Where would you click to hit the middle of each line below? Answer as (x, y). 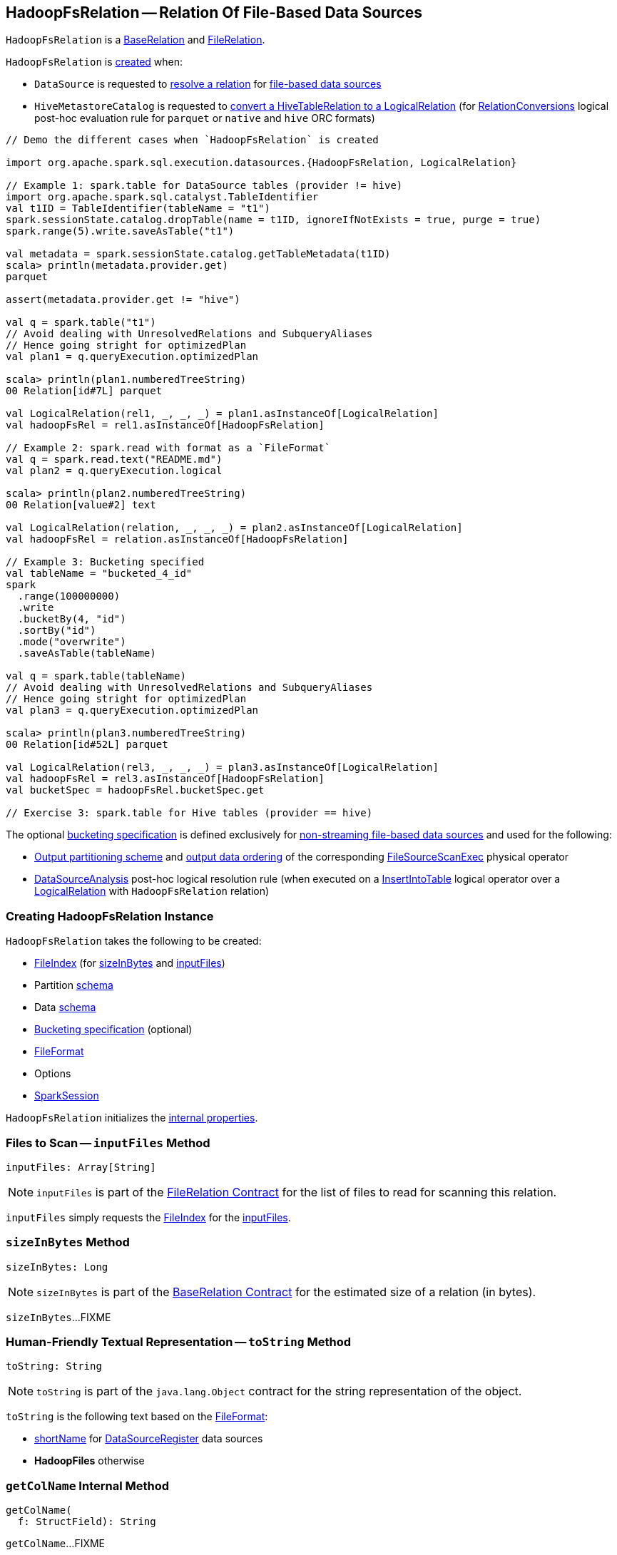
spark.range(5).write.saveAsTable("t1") (120, 231)
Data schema (65, 1007)
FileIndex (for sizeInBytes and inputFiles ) (130, 963)
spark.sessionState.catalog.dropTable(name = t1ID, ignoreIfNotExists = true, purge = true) (274, 220)
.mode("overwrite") (72, 642)
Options (53, 1074)
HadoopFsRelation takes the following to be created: (134, 941)
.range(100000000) (69, 596)
